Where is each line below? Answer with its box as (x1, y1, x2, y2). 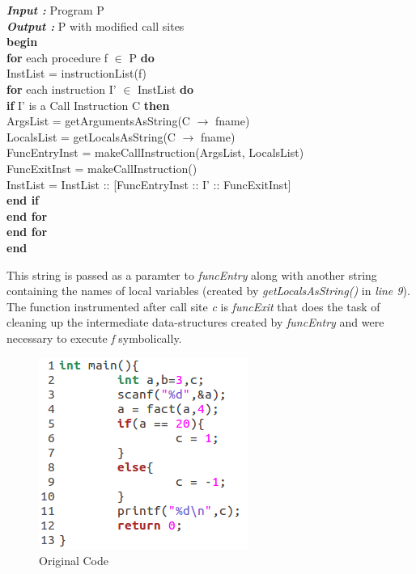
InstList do (138, 80, 194, 97)
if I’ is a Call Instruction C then (6, 96, 170, 113)
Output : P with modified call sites (6, 17, 185, 34)
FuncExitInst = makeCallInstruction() (6, 159, 197, 176)
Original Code (39, 552, 109, 569)
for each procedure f (6, 49, 108, 65)
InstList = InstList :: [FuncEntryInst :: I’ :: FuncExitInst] (6, 175, 291, 192)
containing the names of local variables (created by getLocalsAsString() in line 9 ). (6, 282, 410, 299)
